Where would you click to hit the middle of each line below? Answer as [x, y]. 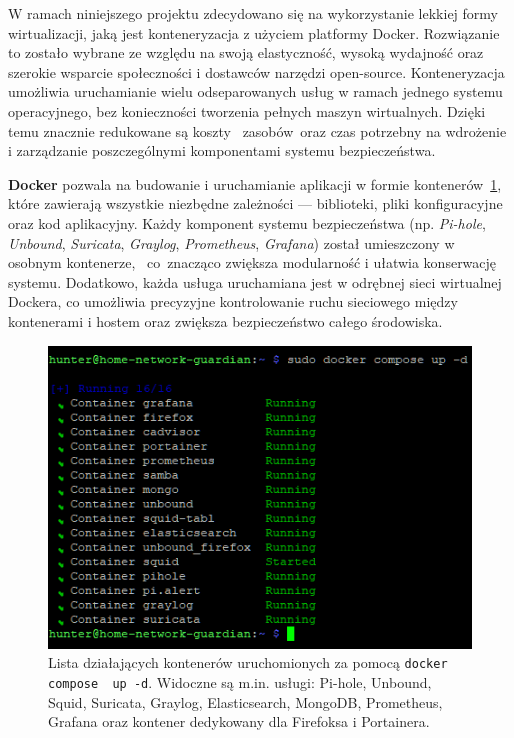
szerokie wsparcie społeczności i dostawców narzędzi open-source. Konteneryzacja [256, 71]
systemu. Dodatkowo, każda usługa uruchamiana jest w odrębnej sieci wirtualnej [255, 281]
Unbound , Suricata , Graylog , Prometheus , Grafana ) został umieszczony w [231, 242]
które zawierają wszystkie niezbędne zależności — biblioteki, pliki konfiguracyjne [255, 203]
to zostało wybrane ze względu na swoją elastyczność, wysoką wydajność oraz [246, 52]
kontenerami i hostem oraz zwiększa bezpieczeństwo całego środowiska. [225, 320]
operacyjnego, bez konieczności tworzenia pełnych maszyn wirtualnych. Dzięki [247, 110]
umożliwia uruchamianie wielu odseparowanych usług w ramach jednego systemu [255, 91]
